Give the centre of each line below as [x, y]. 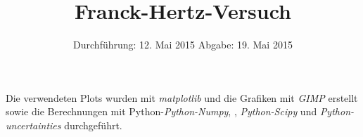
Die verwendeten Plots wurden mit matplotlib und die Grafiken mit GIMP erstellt [182, 97]
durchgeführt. [93, 125]
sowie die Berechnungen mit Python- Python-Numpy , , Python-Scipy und [161, 111]
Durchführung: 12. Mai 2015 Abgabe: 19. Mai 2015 [183, 45]
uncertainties [33, 125]
